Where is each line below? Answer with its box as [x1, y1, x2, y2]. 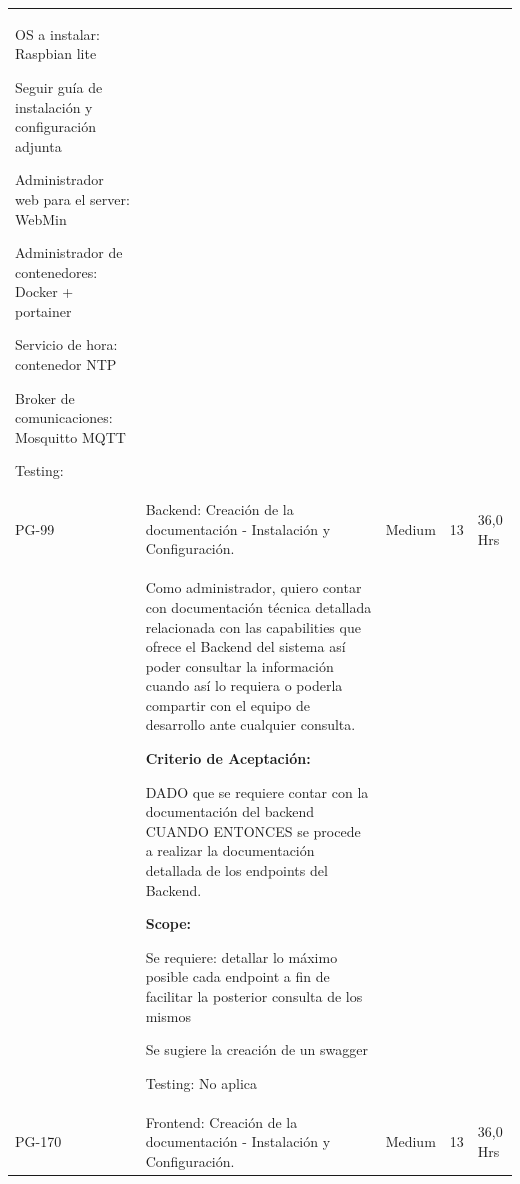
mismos [145, 1005, 191, 1026]
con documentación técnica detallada [145, 596, 372, 617]
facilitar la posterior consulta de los [145, 986, 363, 1006]
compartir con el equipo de [145, 694, 310, 715]
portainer [15, 300, 72, 321]
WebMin [15, 208, 67, 229]
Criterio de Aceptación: [145, 748, 311, 769]
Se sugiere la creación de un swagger [145, 1039, 368, 1060]
